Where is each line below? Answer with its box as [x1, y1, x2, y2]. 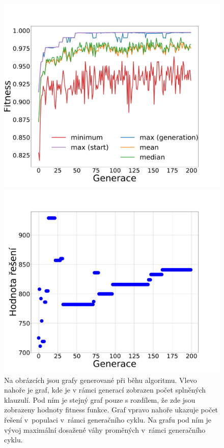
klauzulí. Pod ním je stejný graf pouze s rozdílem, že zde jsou [4, 394, 195, 405]
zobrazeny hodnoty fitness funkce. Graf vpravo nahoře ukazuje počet [4, 404, 218, 415]
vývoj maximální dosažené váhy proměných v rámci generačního [4, 424, 206, 435]
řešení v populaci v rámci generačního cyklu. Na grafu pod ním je [4, 414, 212, 425]
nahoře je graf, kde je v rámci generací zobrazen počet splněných [4, 384, 206, 395]
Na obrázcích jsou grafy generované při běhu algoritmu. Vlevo [4, 374, 197, 385]
